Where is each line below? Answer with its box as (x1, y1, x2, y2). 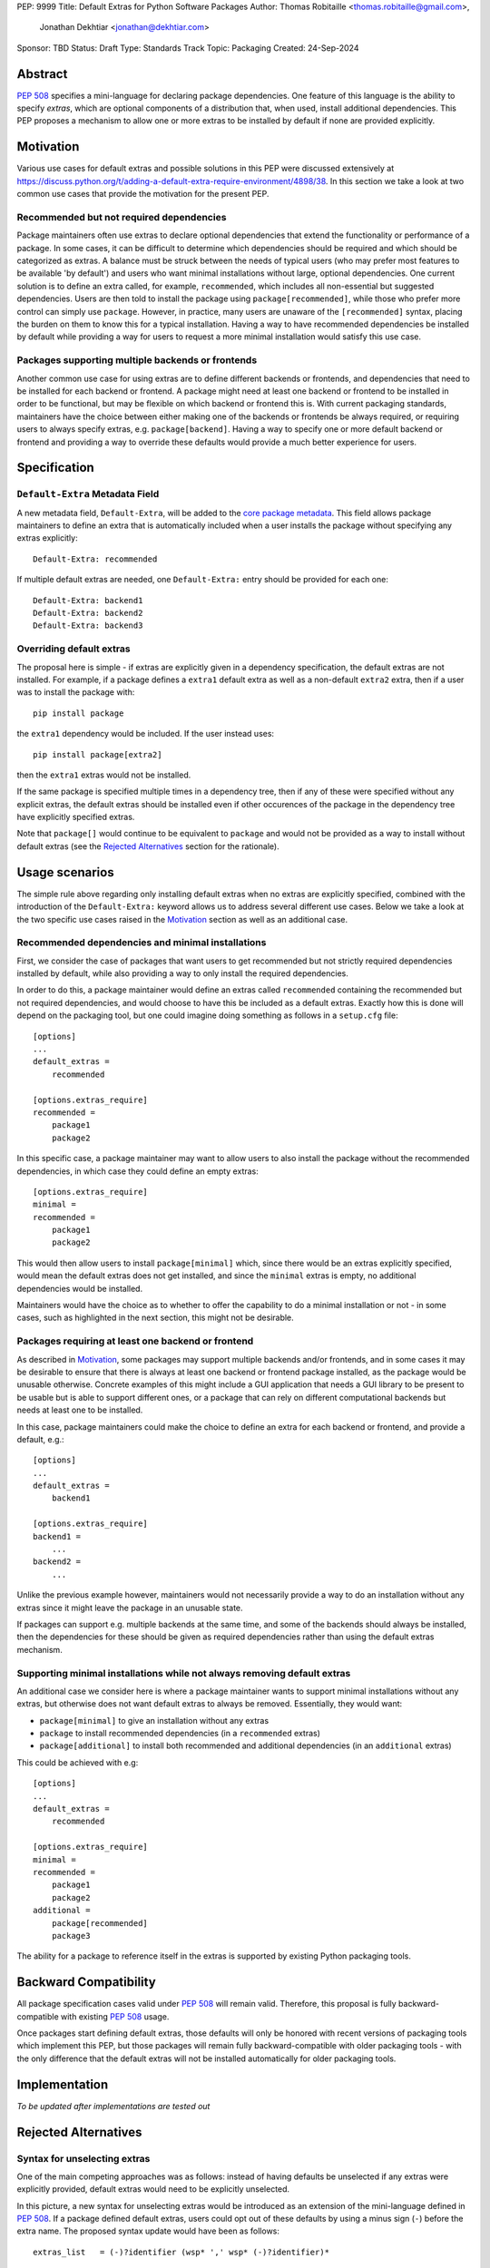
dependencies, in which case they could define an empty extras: (16, 1166, 259, 1177)
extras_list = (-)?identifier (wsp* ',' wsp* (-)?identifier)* (33, 2246, 330, 2257)
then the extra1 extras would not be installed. (16, 769, 191, 780)
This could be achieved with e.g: (16, 1756, 139, 1768)
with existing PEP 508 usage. (60, 2010, 170, 2022)
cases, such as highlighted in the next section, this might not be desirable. (16, 1312, 294, 1324)
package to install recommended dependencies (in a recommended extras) (39, 1728, 321, 1739)
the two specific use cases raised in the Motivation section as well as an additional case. (16, 914, 348, 924)
